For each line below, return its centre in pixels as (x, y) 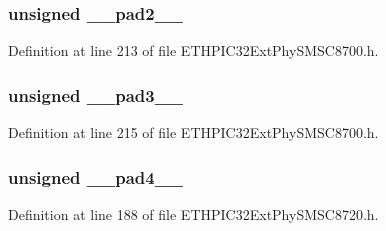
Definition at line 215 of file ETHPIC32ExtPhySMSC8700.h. (193, 132)
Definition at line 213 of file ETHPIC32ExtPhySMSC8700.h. (193, 50)
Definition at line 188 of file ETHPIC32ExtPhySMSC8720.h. (193, 213)
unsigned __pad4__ (96, 176)
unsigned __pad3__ (96, 94)
